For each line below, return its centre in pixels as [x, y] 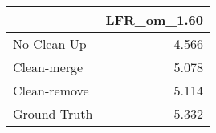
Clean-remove [51, 90]
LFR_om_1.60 [154, 20]
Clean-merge [48, 67]
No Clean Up [50, 44]
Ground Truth [53, 113]
